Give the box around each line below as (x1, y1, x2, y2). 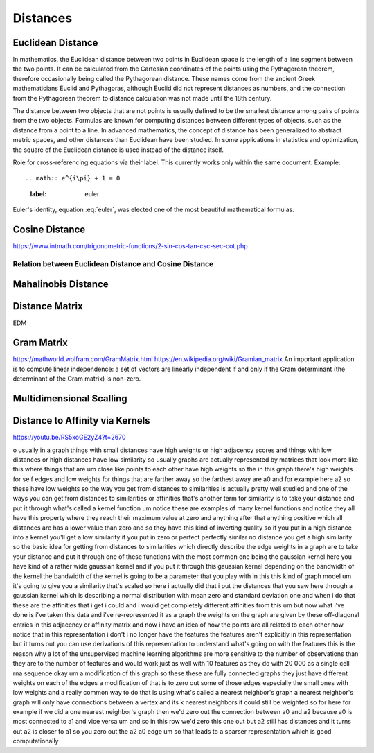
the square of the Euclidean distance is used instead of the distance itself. (12, 146, 224, 154)
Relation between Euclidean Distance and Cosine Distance (12, 259, 214, 268)
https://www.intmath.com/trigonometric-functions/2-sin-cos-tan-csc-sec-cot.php (12, 242, 249, 250)
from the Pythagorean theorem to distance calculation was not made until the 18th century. (12, 94, 272, 102)
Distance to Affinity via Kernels (12, 415, 150, 426)
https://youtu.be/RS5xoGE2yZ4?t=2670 (12, 433, 126, 442)
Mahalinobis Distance (12, 278, 109, 291)
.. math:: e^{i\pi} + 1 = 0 (25, 174, 121, 182)
